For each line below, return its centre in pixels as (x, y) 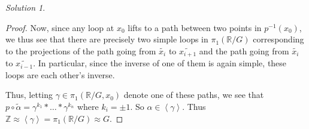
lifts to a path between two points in (195, 27)
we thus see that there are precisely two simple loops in (107, 39)
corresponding (278, 39)
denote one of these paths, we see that (194, 95)
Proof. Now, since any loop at (60, 27)
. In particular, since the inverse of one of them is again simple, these (160, 63)
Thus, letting (29, 95)
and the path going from (244, 50)
